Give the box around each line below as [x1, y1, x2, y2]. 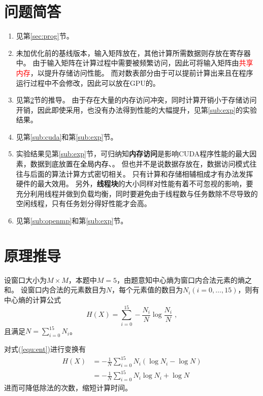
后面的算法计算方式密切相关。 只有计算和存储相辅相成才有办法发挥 [30, 168, 253, 179]
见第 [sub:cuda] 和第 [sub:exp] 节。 [16, 131, 118, 142]
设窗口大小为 [4, 274, 47, 285]
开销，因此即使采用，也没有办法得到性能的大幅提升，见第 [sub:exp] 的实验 [16, 104, 257, 115]
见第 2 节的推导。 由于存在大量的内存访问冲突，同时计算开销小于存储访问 [16, 94, 257, 105]
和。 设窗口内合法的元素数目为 [4, 284, 106, 295]
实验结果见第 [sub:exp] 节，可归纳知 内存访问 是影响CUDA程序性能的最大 [16, 148, 250, 159]
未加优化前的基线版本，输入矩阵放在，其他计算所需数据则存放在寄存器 [16, 47, 251, 58]
